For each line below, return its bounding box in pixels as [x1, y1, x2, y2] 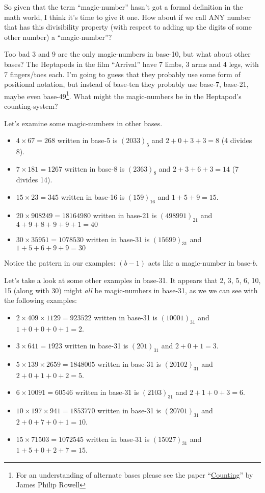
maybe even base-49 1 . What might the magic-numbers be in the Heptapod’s [4, 89, 242, 101]
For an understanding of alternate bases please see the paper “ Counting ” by [16, 469, 253, 480]
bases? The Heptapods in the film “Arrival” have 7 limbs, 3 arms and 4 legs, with [4, 58, 259, 69]
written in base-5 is [57, 135, 118, 146]
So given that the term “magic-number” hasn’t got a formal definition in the [4, 2, 243, 12]
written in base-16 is [61, 191, 125, 202]
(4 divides [221, 135, 252, 146]
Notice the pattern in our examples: [4, 257, 116, 268]
